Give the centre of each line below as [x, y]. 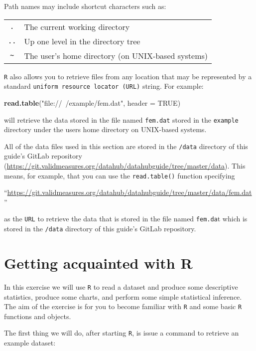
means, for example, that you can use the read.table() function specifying [120, 175]
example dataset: [30, 343]
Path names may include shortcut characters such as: [85, 6]
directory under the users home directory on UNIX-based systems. [105, 129]
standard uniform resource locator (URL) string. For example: [104, 86]
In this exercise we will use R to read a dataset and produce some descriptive [121, 286]
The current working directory [77, 26]
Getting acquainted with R [98, 263]
